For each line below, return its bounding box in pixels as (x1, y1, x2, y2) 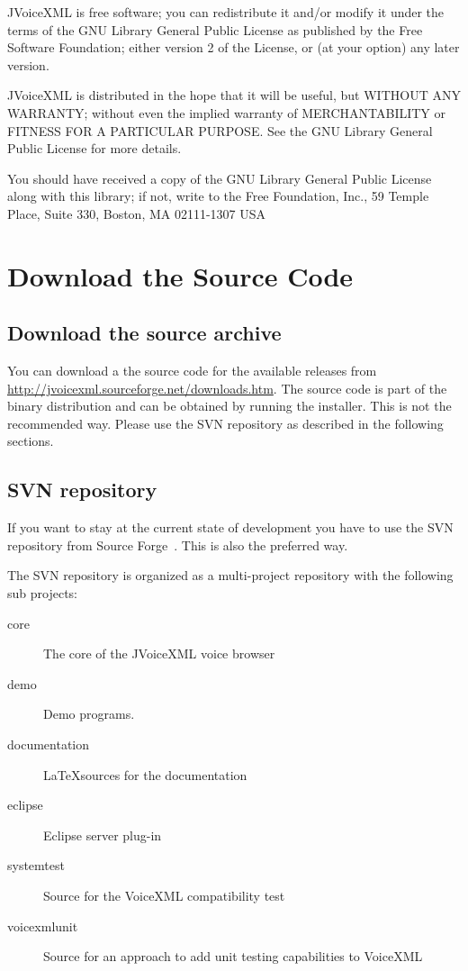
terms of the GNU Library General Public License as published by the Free (7, 20, 423, 39)
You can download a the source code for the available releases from (7, 361, 377, 380)
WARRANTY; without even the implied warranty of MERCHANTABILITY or (7, 103, 446, 122)
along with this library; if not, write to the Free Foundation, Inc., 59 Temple (7, 186, 429, 205)
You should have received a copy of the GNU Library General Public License (7, 168, 432, 187)
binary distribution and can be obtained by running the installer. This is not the (7, 396, 452, 415)
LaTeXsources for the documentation (43, 765, 247, 784)
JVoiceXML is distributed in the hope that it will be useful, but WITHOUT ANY (7, 86, 461, 104)
